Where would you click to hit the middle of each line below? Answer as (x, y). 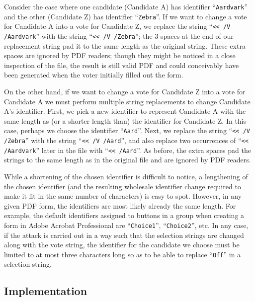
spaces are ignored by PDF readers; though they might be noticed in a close (120, 55)
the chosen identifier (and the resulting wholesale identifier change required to (123, 186)
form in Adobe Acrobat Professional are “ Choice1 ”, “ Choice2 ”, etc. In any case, (126, 225)
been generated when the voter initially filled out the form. (94, 75)
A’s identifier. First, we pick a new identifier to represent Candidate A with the (125, 111)
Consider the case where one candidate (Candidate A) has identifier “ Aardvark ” (126, 6)
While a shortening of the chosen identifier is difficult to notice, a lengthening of (126, 176)
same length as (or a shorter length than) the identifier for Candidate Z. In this (125, 120)
